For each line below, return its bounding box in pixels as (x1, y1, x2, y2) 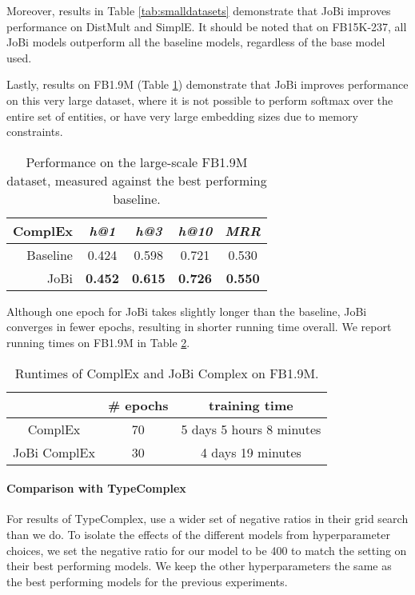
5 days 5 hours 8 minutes (181, 419, 321, 438)
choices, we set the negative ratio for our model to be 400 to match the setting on (6, 541, 407, 558)
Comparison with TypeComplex (6, 480, 186, 497)
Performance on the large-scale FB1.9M (26, 152, 248, 171)
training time (209, 395, 293, 414)
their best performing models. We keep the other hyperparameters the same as (6, 557, 392, 574)
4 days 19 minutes (200, 442, 301, 461)
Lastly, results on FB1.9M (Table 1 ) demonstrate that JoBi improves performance (6, 76, 409, 93)
